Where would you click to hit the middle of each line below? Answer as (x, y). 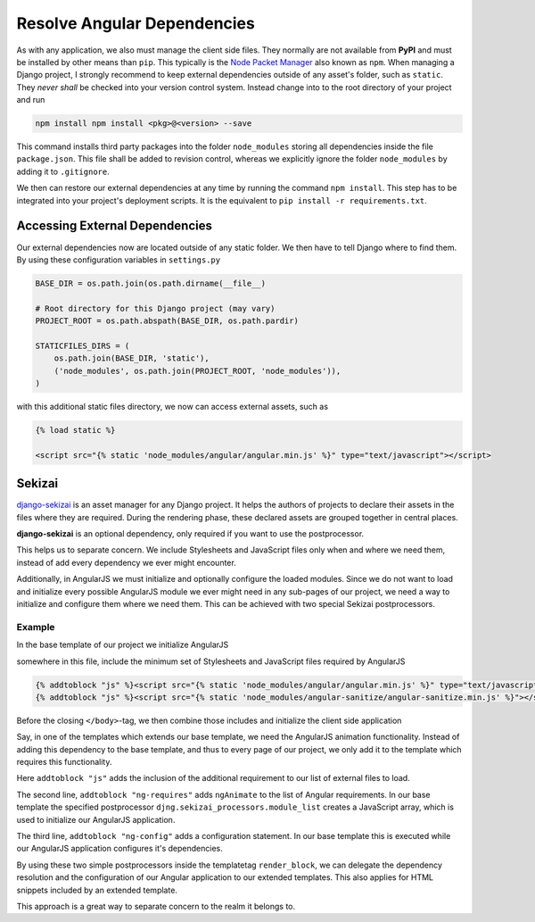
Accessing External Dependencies (115, 226)
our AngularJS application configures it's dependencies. (119, 849)
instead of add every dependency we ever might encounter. (126, 562)
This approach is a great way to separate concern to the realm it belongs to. (156, 906)
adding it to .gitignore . (63, 171)
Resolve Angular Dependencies (136, 23)
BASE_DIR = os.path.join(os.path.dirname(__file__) (151, 283)
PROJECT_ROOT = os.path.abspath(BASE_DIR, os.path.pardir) (167, 321)
